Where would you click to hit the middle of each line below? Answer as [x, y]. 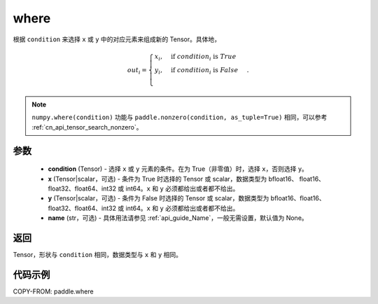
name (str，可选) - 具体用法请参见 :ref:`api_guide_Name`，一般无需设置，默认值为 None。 [178, 218]
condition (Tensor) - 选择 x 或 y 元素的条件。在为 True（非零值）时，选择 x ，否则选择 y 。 [178, 169]
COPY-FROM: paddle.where [53, 291]
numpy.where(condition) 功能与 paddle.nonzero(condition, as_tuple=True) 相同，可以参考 [180, 117]
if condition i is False [204, 71]
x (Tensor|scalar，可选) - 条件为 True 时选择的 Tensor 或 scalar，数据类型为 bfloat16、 [173, 179]
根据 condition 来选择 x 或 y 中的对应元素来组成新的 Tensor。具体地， [117, 39]
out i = [137, 71]
